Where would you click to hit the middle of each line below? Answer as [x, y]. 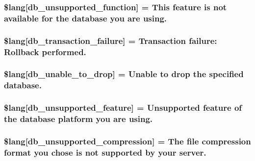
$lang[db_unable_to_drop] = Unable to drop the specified [124, 74]
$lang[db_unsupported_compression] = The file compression [127, 141]
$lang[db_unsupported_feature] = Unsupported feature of [123, 108]
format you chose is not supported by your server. [105, 152]
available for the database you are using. [86, 18]
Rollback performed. [45, 51]
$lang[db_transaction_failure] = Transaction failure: [111, 40]
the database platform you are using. [78, 119]
